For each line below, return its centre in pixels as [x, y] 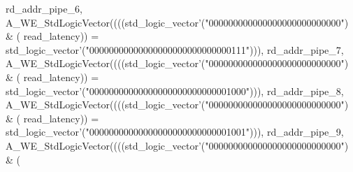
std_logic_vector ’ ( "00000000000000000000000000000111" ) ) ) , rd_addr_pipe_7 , [175, 49]
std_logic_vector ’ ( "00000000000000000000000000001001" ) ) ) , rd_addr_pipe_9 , [175, 132]
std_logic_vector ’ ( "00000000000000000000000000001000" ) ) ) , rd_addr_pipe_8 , [175, 91]
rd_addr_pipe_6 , [44, 8]
